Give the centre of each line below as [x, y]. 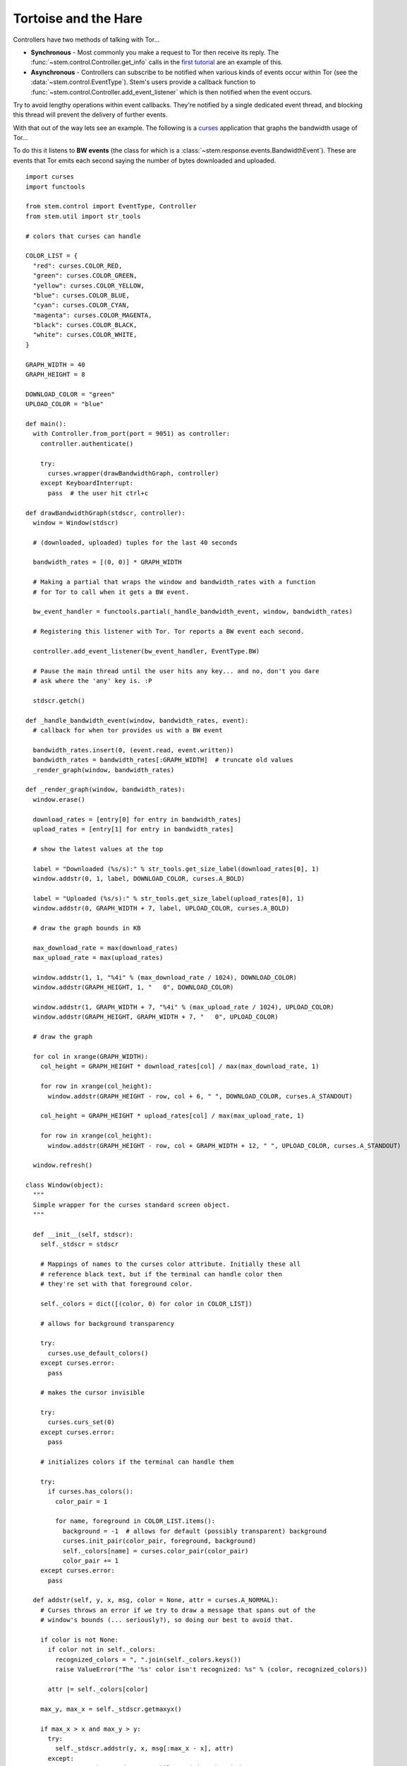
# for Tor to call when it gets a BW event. [111, 592]
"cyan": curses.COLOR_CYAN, [81, 305]
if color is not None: [79, 1640]
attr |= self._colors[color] [98, 1689]
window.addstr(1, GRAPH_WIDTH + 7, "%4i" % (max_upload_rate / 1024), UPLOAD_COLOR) [183, 1007]
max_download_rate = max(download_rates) [105, 948]
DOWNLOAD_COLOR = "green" [71, 394]
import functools [55, 186]
